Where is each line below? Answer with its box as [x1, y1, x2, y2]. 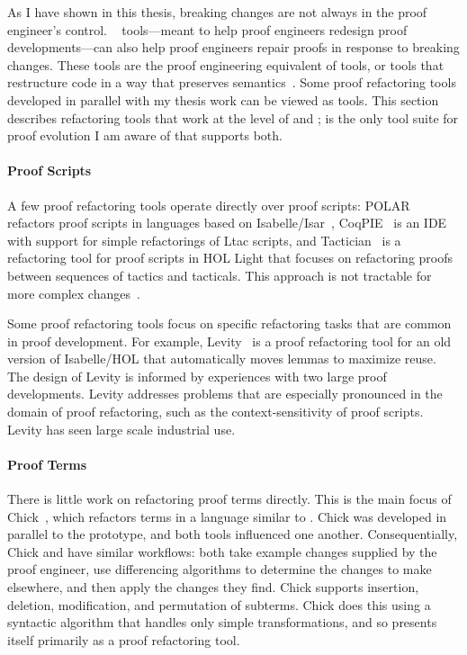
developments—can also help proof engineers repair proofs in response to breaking [7, 38, 460, 57]
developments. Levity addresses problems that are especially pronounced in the [7, 384, 443, 403]
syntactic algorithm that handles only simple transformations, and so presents [7, 613, 437, 632]
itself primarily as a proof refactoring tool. [7, 630, 240, 649]
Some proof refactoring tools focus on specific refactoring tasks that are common [7, 314, 452, 333]
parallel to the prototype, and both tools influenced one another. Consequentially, [7, 525, 458, 543]
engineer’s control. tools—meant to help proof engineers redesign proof [7, 20, 408, 39]
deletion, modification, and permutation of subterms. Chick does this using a [7, 595, 431, 614]
